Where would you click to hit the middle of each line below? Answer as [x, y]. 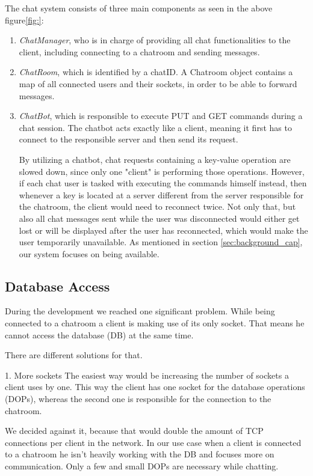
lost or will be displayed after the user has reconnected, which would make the [163, 230]
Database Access [57, 286]
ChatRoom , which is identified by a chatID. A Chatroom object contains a [156, 72]
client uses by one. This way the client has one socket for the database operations [155, 387]
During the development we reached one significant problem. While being [140, 311]
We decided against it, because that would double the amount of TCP [134, 431]
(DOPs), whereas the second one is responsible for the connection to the [138, 399]
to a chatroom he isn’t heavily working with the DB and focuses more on [140, 454]
